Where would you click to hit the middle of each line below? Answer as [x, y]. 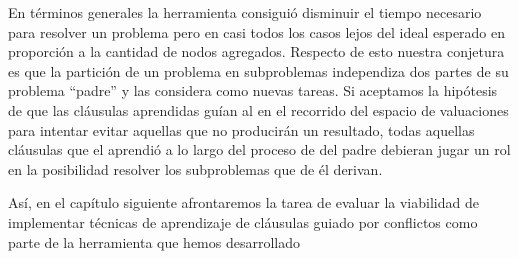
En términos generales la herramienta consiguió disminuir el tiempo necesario [245, 12]
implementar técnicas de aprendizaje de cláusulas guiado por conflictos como [243, 221]
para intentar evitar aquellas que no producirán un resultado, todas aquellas [241, 129]
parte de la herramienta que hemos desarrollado [154, 241]
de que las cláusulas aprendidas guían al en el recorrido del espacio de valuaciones [258, 109]
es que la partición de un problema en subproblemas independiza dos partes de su [258, 70]
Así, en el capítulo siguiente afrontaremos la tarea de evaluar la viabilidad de [243, 202]
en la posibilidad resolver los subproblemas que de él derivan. [195, 168]
